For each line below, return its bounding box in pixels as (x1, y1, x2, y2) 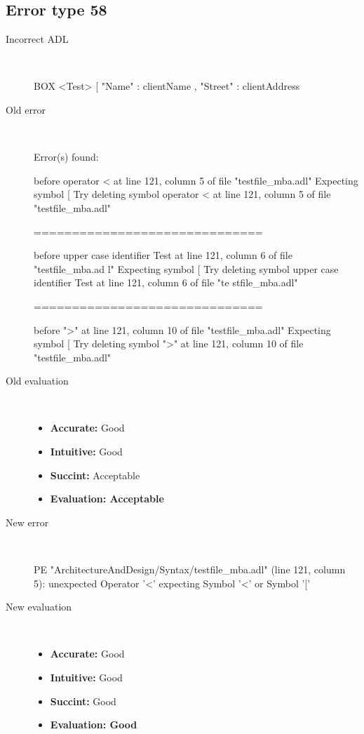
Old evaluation (6, 373, 69, 388)
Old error (6, 102, 46, 116)
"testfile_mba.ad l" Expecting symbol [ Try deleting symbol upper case (34, 261, 339, 276)
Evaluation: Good (50, 717, 137, 732)
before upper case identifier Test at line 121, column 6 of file (34, 248, 292, 262)
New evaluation (6, 599, 72, 614)
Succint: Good (50, 693, 116, 708)
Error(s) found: (34, 149, 99, 164)
